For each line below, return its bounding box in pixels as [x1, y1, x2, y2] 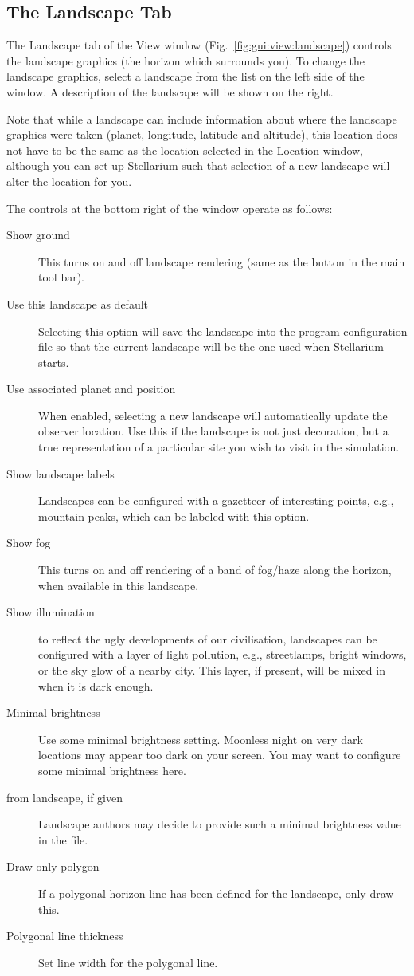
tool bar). [38, 269, 85, 285]
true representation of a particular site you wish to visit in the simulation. [38, 439, 400, 455]
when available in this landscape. [38, 577, 199, 593]
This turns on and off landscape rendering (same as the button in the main [38, 253, 405, 270]
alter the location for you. [6, 172, 132, 189]
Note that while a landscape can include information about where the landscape [6, 110, 397, 127]
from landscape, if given [6, 789, 123, 805]
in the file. [38, 831, 88, 848]
